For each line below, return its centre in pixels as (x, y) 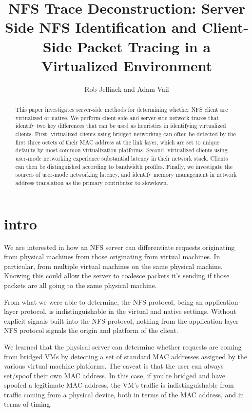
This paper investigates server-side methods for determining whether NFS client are (122, 110)
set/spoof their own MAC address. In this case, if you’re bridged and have (115, 375)
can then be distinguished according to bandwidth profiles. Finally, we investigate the (124, 166)
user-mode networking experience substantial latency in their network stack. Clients (122, 158)
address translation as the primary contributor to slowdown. (92, 182)
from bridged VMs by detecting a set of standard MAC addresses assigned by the (126, 356)
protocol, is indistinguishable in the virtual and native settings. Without (128, 311)
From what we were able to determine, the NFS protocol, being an (104, 301)
